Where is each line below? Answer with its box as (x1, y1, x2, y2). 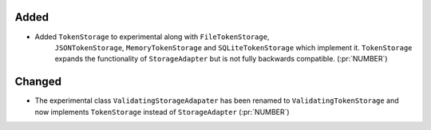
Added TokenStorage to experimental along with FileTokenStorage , (34, 32, 270, 41)
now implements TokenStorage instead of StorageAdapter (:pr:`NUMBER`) (34, 107, 291, 116)
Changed (14, 75, 61, 89)
